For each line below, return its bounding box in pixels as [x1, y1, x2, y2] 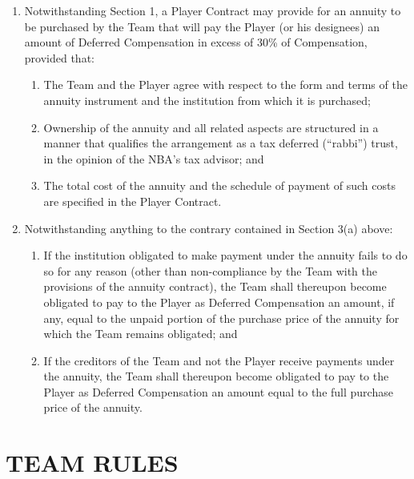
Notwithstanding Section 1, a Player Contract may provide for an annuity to [24, 2, 401, 18]
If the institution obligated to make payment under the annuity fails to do [43, 247, 408, 264]
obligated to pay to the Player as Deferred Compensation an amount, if [43, 293, 395, 310]
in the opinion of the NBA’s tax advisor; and [43, 150, 264, 167]
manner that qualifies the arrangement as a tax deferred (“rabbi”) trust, [43, 135, 398, 151]
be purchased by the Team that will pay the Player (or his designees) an [24, 18, 380, 34]
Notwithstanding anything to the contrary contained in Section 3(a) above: [24, 219, 393, 236]
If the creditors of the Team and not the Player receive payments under [43, 352, 395, 368]
